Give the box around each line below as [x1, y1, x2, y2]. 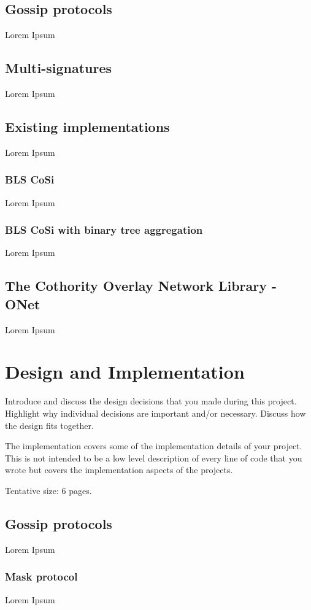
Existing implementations [5, 117, 170, 136]
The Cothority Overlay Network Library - [5, 276, 277, 295]
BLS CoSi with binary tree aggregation [5, 222, 203, 237]
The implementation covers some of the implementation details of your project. [5, 439, 302, 452]
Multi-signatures [5, 58, 112, 77]
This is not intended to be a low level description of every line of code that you [5, 451, 302, 464]
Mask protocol [5, 569, 78, 584]
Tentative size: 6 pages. [5, 484, 92, 496]
